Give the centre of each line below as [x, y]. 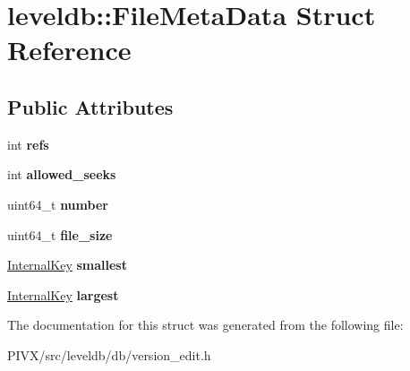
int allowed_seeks [62, 174]
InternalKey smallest [67, 265]
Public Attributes [90, 106]
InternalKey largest [63, 294]
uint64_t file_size [60, 234]
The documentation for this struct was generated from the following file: [205, 325]
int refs [28, 144]
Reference [69, 50]
